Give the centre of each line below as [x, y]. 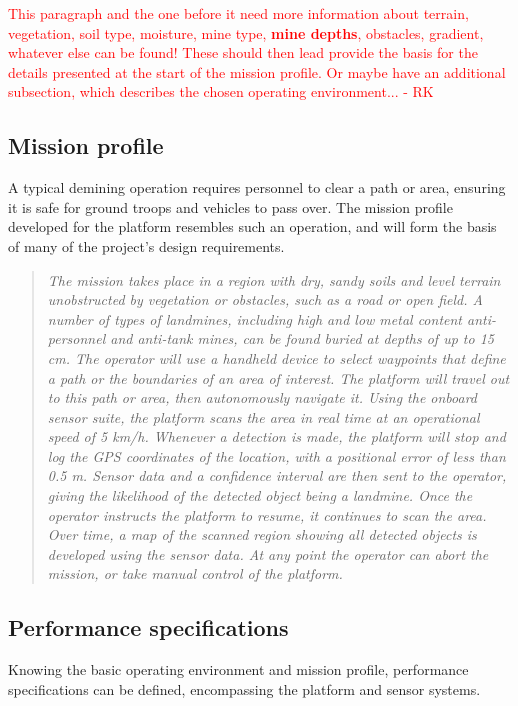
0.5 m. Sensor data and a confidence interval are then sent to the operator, [277, 475]
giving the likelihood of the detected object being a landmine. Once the [260, 495]
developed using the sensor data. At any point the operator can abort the [268, 553]
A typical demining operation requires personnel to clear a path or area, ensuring [257, 187]
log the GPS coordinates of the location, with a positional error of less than [276, 455]
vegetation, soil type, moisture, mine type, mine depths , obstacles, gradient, [246, 32]
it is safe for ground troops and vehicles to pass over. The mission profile [230, 206]
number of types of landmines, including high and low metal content [254, 318]
